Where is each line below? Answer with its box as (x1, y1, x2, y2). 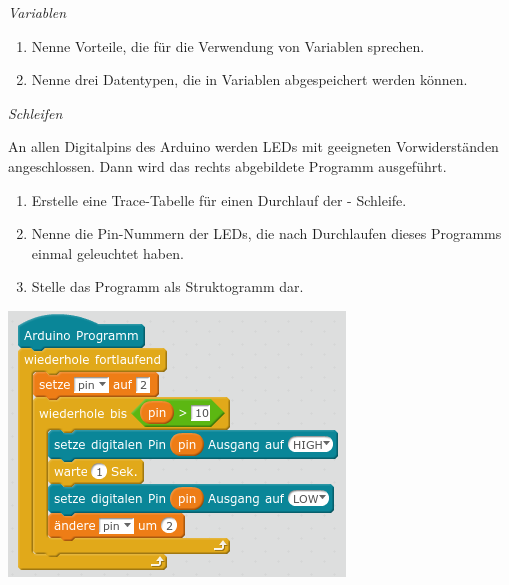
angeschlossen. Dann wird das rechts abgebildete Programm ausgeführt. (8, 155, 447, 176)
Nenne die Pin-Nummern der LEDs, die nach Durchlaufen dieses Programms (31, 223, 502, 244)
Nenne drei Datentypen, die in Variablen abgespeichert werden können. (31, 69, 468, 90)
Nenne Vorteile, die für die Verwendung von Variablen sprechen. (31, 35, 425, 56)
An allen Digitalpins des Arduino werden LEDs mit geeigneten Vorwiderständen (8, 136, 499, 157)
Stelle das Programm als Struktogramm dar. (31, 276, 304, 297)
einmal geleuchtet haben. (31, 242, 184, 263)
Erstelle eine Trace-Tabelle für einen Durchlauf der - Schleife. (31, 189, 407, 210)
